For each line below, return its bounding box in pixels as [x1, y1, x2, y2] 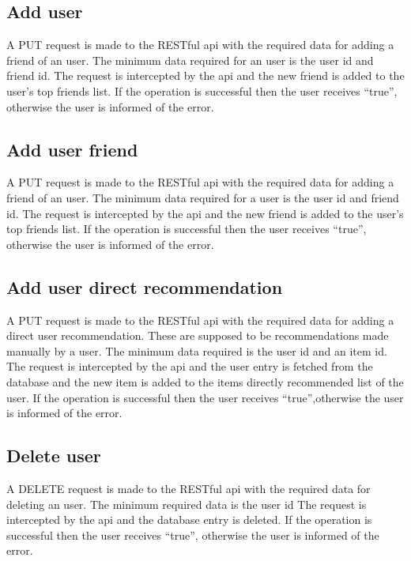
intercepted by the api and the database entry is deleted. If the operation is [6, 511, 372, 528]
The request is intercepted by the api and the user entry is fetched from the [6, 358, 373, 375]
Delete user [6, 443, 101, 468]
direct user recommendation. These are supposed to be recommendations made [6, 327, 389, 344]
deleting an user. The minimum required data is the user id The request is [6, 495, 367, 512]
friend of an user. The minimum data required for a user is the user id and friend [6, 189, 399, 205]
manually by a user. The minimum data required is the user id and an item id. [6, 342, 387, 359]
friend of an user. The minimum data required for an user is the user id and [6, 51, 374, 68]
